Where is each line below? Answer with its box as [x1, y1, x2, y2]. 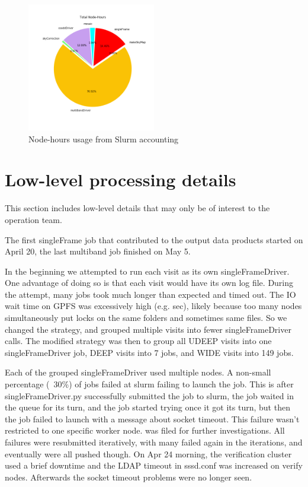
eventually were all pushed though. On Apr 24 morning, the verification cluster [5, 447, 292, 460]
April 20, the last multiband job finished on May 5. [5, 245, 191, 257]
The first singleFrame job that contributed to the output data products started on [5, 233, 303, 246]
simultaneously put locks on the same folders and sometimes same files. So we [5, 311, 287, 324]
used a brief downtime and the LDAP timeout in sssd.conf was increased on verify [5, 459, 303, 472]
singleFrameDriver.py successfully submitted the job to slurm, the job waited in [5, 389, 294, 402]
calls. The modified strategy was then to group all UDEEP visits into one [5, 335, 272, 347]
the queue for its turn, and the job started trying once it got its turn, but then [5, 401, 290, 413]
